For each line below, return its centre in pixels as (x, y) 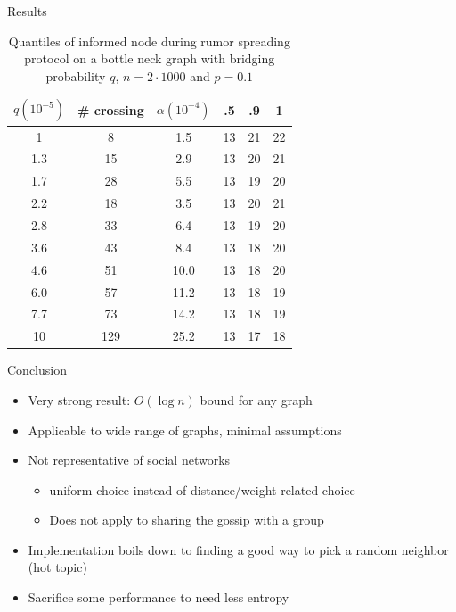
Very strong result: (79, 399)
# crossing (111, 110)
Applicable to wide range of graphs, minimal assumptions (185, 430)
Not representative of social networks (129, 460)
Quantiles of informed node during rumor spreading (149, 41)
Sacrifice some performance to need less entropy (159, 597)
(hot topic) (57, 567)
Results (27, 11)
